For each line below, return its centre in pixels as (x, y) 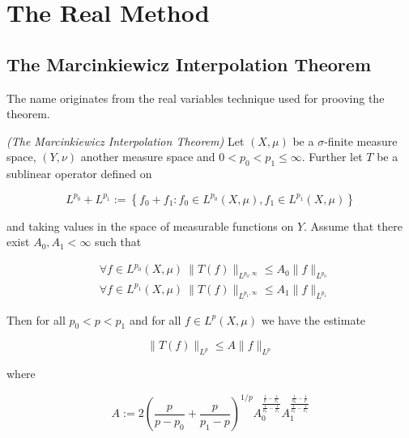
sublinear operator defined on (79, 174)
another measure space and (148, 157)
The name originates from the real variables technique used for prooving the (196, 98)
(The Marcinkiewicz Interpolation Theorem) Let (126, 140)
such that (118, 242)
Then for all (36, 319)
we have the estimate (313, 319)
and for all (155, 319)
